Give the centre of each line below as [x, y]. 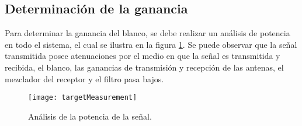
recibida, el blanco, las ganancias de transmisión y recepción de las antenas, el [144, 67]
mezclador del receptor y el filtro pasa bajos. [84, 78]
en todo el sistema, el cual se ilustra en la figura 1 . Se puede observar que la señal [151, 44]
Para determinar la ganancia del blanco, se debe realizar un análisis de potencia [147, 33]
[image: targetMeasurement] [83, 98]
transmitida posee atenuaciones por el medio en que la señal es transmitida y [143, 56]
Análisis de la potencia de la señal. [90, 116]
